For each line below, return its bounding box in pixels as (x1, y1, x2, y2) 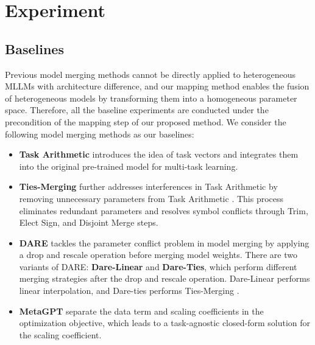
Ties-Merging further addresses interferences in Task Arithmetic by (19, 180, 278, 193)
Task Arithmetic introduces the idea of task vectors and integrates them (19, 148, 299, 161)
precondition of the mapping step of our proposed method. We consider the (5, 115, 286, 128)
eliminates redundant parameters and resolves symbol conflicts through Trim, (19, 204, 308, 217)
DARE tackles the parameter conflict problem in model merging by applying (19, 236, 310, 249)
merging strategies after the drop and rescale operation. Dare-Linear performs (19, 272, 310, 285)
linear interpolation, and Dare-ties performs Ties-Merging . (19, 284, 239, 297)
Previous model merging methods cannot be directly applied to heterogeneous (5, 68, 296, 80)
